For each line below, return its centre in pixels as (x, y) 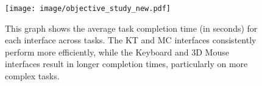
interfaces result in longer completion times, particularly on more (126, 64)
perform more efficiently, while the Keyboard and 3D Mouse (117, 52)
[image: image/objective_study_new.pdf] (88, 9)
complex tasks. (32, 76)
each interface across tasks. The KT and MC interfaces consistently (131, 40)
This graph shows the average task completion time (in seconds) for (131, 28)
